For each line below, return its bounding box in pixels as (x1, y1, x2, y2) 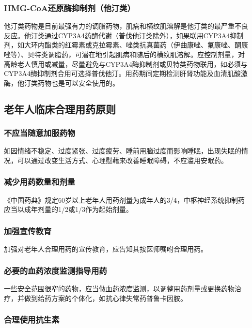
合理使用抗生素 (4, 313, 60, 326)
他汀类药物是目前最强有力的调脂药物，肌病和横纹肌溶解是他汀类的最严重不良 (4, 21, 248, 31)
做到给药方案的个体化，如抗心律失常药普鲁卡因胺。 (24, 293, 187, 303)
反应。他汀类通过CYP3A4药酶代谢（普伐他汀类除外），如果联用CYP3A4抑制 (4, 30, 244, 40)
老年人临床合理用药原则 (4, 101, 116, 116)
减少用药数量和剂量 (4, 176, 76, 188)
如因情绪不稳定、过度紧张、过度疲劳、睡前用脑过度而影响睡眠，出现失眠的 (4, 146, 241, 156)
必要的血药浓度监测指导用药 (4, 264, 107, 276)
